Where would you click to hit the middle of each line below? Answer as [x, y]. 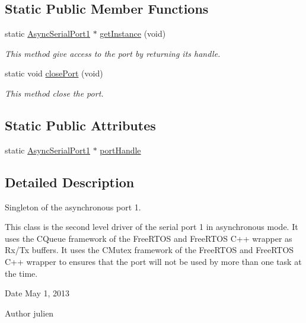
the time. [21, 273]
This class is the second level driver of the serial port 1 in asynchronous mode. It [152, 227]
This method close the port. [54, 93]
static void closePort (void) [54, 73]
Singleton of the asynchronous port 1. [73, 207]
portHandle [120, 150]
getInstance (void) [133, 33]
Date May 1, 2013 [37, 293]
